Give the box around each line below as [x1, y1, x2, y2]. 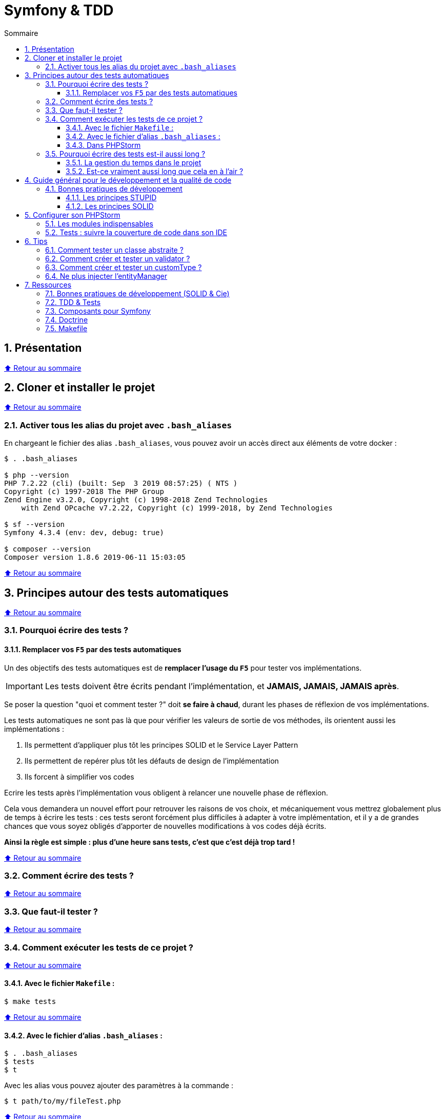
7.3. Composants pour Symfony [45, 306, 151, 315]
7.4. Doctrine [45, 315, 88, 324]
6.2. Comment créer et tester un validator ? [45, 254, 190, 263]
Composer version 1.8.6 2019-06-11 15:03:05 [4, 553, 186, 562]
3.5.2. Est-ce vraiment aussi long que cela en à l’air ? [66, 166, 244, 176]
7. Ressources [25, 280, 72, 289]
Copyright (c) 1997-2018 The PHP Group [4, 487, 164, 496]
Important [6, 680, 43, 691]
